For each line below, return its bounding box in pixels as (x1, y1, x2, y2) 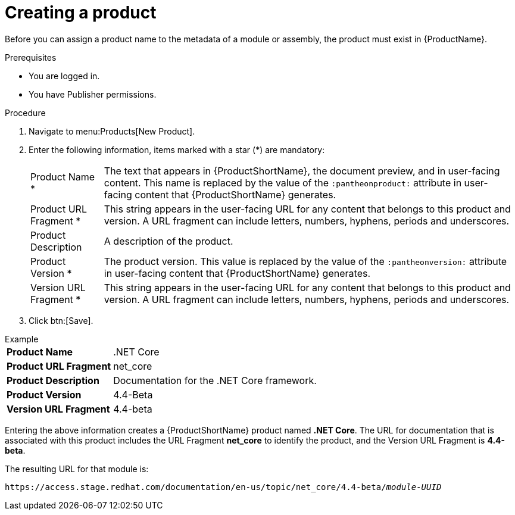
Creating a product (5, 2, 157, 23)
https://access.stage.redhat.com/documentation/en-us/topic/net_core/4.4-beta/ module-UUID (5, 482, 442, 492)
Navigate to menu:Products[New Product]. (29, 126, 195, 136)
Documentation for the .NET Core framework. (113, 374, 317, 386)
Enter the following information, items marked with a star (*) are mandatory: (29, 144, 325, 155)
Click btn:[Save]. (29, 315, 93, 326)
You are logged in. (29, 70, 100, 81)
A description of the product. (104, 235, 233, 247)
